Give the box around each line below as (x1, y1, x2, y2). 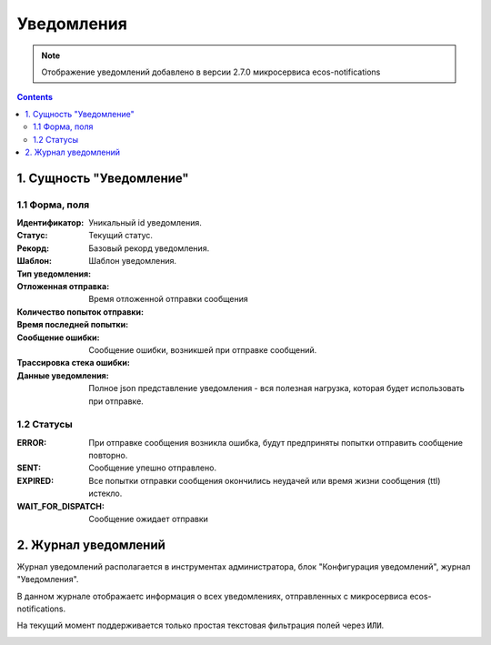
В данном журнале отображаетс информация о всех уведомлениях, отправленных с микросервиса (16, 590, 408, 601)
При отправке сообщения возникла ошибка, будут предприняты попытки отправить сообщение (88, 437, 464, 448)
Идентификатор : (16, 217, 85, 228)
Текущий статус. (88, 230, 154, 241)
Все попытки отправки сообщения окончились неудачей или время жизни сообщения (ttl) (88, 475, 441, 486)
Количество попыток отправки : (16, 306, 145, 317)
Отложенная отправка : (16, 281, 110, 291)
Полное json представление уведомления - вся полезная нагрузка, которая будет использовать (88, 383, 466, 394)
